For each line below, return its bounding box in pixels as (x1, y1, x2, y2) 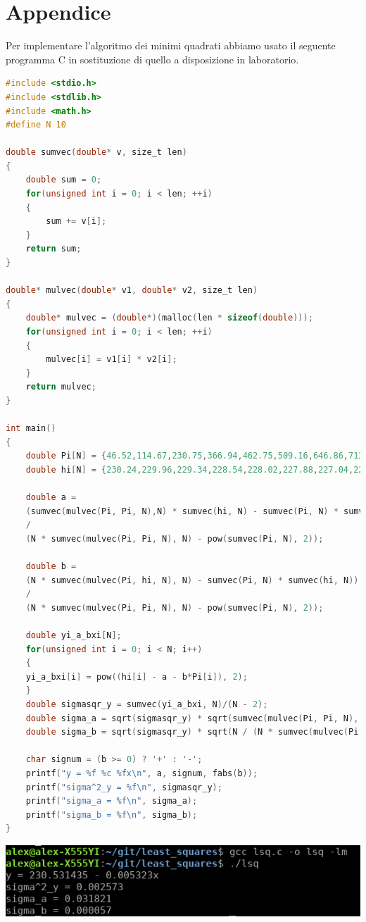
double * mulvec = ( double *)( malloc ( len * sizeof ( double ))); (25, 313, 313, 323)
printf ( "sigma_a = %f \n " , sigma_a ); (25, 796, 198, 806)
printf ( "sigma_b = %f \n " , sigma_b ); (25, 809, 198, 820)
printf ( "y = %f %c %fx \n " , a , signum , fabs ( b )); (25, 768, 258, 778)
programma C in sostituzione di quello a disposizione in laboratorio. (6, 51, 299, 66)
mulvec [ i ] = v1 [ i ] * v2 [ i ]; (46, 354, 177, 365)
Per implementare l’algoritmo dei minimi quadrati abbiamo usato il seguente (6, 38, 336, 53)
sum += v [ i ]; (46, 216, 107, 227)
